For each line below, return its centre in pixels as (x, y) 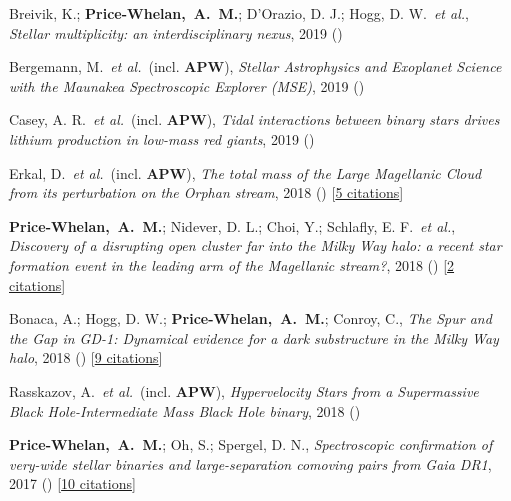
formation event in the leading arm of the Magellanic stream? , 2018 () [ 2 (232, 264)
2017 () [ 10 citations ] (72, 483)
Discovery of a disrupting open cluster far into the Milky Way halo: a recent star (255, 245)
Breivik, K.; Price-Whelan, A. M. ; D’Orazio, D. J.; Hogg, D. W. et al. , (239, 13)
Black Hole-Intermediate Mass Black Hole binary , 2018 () (185, 410)
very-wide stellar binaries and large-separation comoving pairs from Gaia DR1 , (250, 463)
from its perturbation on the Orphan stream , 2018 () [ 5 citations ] (206, 192)
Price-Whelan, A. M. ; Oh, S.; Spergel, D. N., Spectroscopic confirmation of (251, 444)
